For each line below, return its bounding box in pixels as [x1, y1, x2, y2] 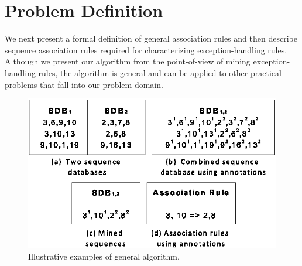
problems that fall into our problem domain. [5, 78, 163, 90]
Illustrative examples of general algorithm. [28, 250, 180, 262]
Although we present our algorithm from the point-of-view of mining [5, 55, 250, 67]
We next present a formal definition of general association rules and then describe [5, 32, 297, 45]
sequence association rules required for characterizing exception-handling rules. [5, 43, 287, 56]
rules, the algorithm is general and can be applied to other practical [38, 66, 282, 79]
